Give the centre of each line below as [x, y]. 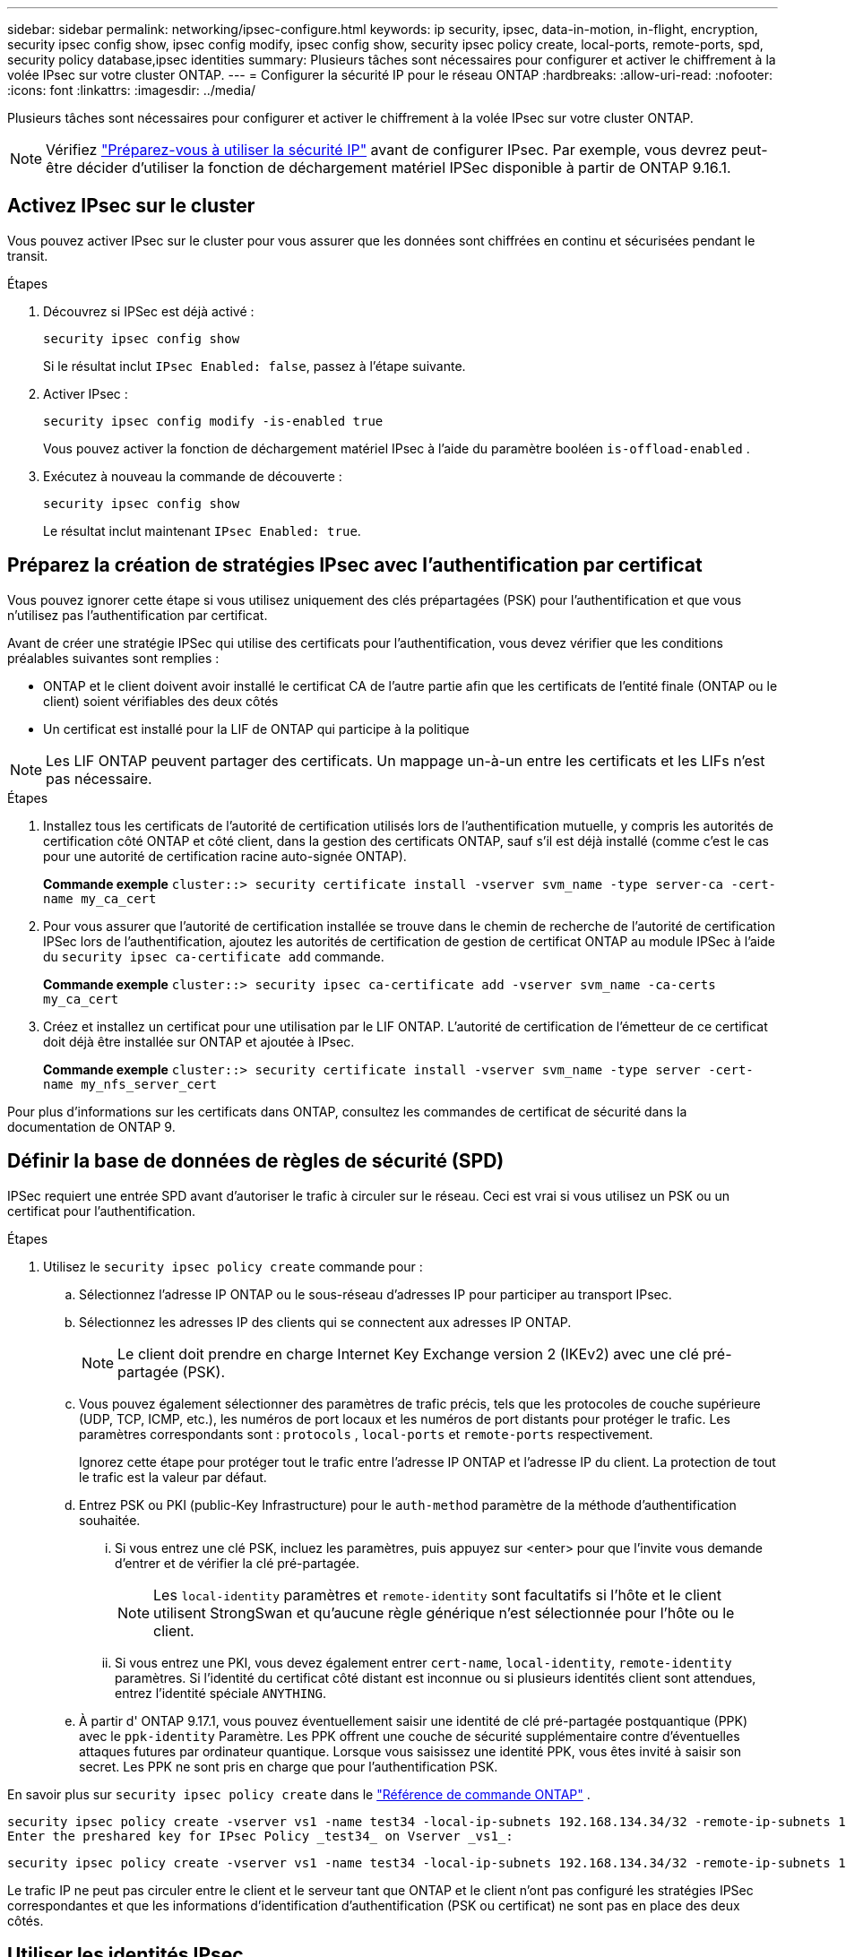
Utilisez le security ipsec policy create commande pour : [233, 1266]
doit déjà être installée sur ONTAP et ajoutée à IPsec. [199, 1041]
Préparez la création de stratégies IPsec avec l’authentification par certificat [355, 565]
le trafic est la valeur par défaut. [173, 1477]
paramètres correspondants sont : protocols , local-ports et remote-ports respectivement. [366, 1434]
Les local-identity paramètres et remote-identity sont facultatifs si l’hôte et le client [438, 1595]
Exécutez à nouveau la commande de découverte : [193, 476]
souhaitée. [110, 1520]
